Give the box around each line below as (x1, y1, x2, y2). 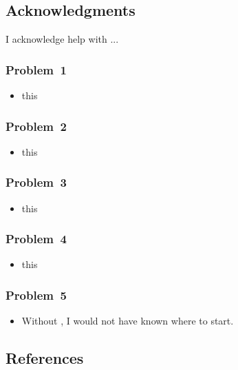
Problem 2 (6, 117, 67, 134)
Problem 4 (6, 230, 67, 247)
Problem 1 (6, 61, 67, 78)
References (6, 347, 84, 369)
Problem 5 (6, 286, 67, 303)
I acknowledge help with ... (6, 32, 119, 46)
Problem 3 (6, 174, 67, 191)
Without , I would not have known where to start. (21, 314, 234, 328)
